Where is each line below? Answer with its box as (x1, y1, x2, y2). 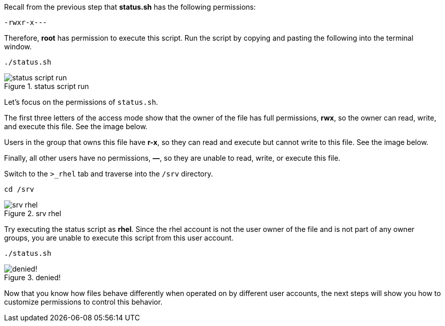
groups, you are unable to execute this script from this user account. (4, 233, 234, 242)
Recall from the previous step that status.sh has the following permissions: (4, 3, 256, 11)
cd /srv (4, 185, 35, 193)
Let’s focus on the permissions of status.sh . (4, 98, 158, 106)
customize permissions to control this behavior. (4, 298, 162, 306)
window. (4, 42, 32, 51)
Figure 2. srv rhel (4, 209, 62, 218)
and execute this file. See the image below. (4, 122, 148, 131)
